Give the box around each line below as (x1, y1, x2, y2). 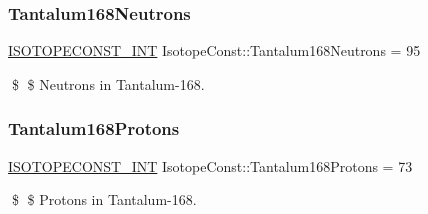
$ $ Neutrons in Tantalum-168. (11, 73, 205, 94)
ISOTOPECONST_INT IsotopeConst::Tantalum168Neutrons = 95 (8, 40, 421, 61)
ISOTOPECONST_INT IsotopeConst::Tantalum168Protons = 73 (8, 155, 413, 176)
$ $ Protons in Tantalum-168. (11, 189, 197, 210)
